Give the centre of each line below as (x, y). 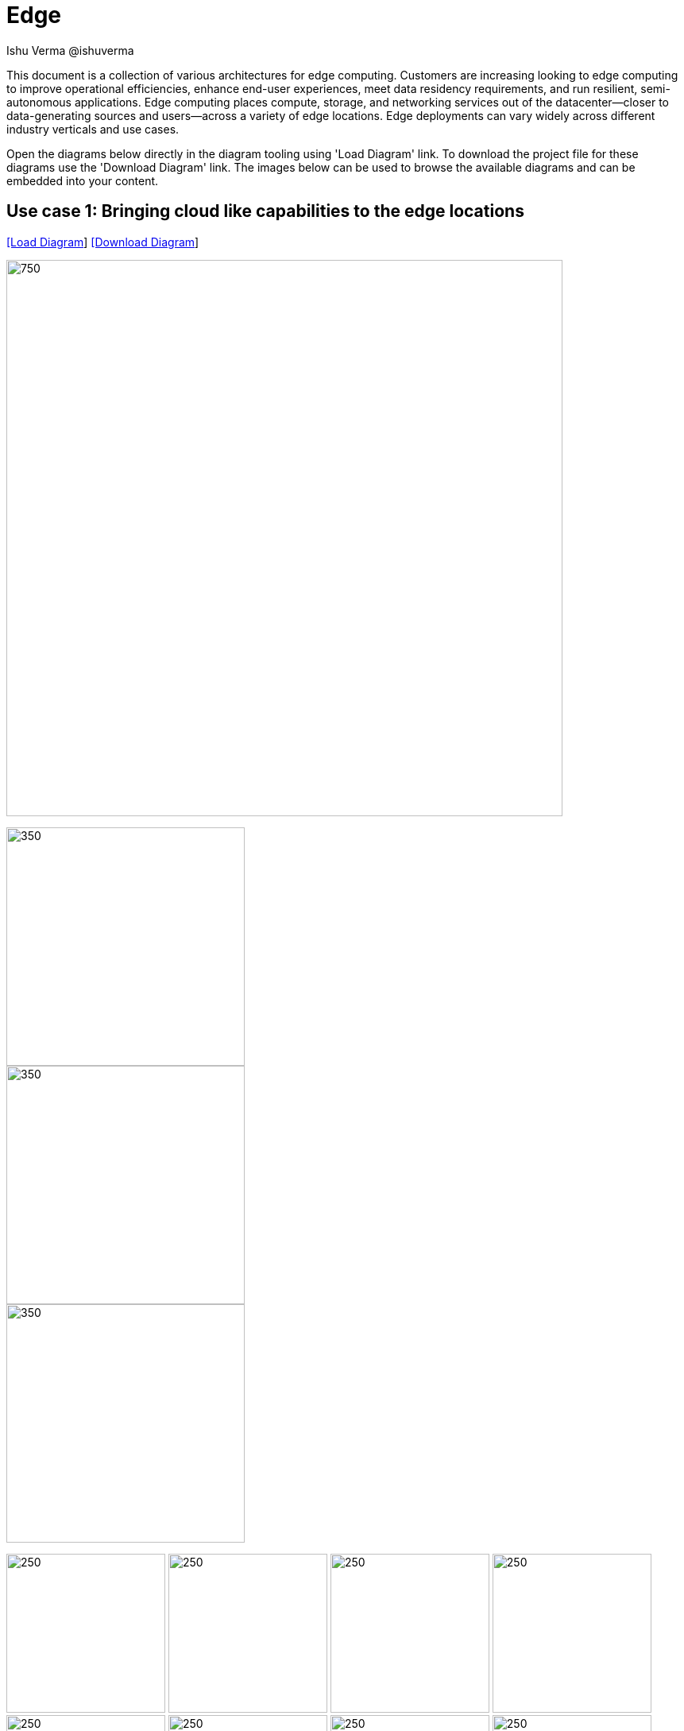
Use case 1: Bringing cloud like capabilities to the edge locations (265, 211)
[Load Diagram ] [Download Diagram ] (103, 242)
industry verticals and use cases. (93, 129)
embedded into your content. (83, 180)
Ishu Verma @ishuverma (70, 50)
